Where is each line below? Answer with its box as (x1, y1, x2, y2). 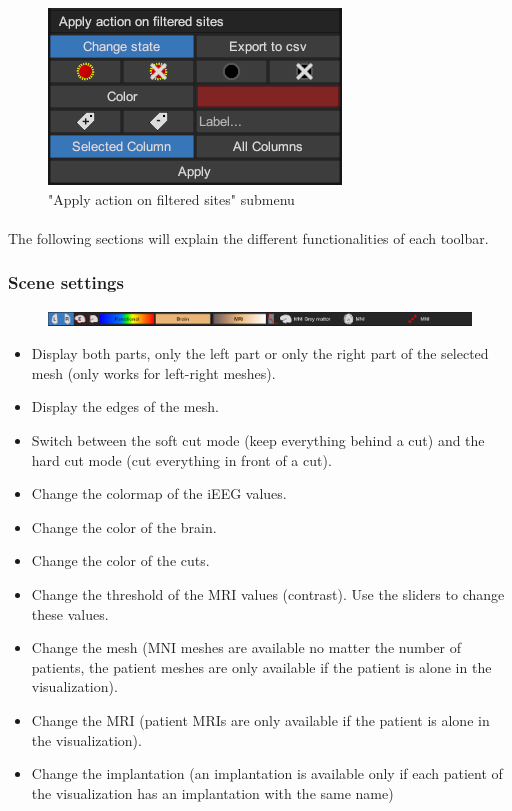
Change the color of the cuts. (31, 550, 210, 571)
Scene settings (8, 270, 124, 295)
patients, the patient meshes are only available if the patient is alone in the (31, 656, 492, 677)
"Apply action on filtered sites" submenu (48, 188, 295, 209)
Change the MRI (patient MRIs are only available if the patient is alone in (31, 709, 490, 730)
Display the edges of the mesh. (31, 396, 219, 417)
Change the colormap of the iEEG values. (31, 483, 287, 504)
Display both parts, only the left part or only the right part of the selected (31, 343, 489, 364)
